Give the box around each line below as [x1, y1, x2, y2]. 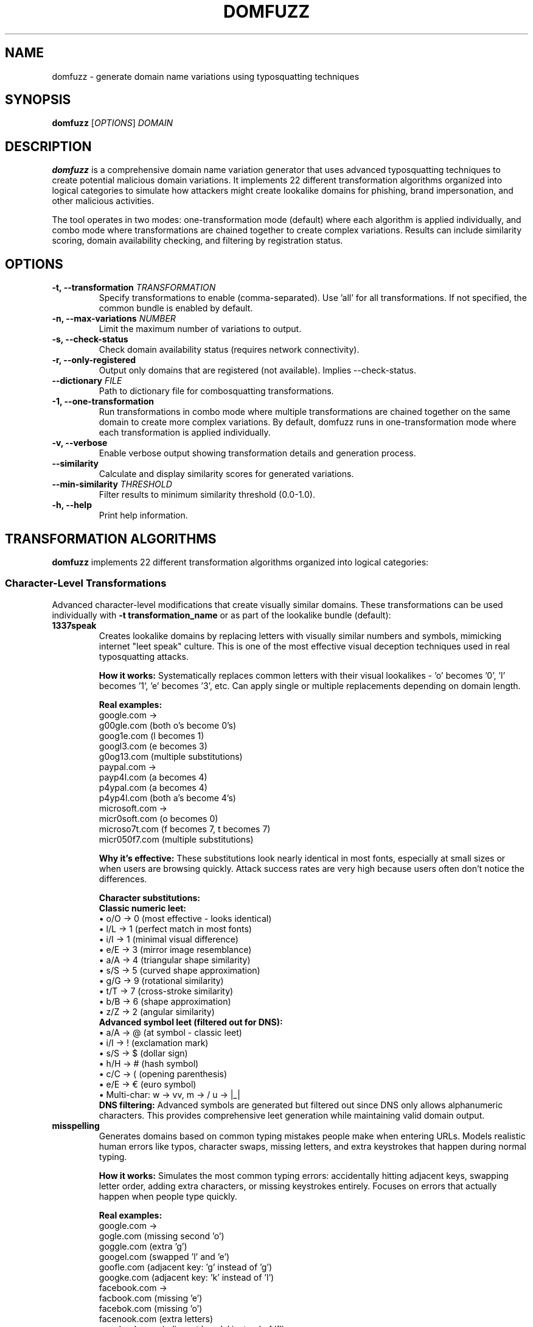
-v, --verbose [52, 437, 108, 448]
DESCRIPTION [5, 138, 92, 154]
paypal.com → [99, 761, 156, 772]
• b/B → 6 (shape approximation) [99, 996, 231, 1007]
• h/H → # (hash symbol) [99, 1058, 199, 1069]
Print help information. [99, 510, 188, 521]
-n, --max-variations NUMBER [52, 313, 176, 324]
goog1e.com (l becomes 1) [99, 730, 204, 741]
